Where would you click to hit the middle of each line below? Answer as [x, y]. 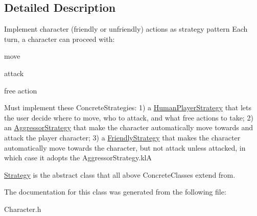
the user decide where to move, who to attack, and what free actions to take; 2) [129, 117]
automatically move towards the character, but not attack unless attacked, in [125, 147]
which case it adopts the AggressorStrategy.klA [78, 158]
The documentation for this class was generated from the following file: [115, 192]
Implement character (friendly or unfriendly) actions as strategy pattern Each [126, 29]
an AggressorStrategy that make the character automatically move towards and [128, 127]
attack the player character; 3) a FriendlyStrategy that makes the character [122, 137]
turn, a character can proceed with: [60, 39]
